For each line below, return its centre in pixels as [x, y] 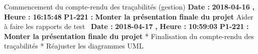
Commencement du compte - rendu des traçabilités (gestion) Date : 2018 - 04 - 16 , [129, 6]
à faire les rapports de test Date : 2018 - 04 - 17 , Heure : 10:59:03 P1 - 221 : [126, 26]
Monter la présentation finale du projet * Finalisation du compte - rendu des [129, 36]
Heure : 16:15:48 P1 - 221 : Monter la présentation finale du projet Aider [129, 16]
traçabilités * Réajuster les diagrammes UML [74, 46]
